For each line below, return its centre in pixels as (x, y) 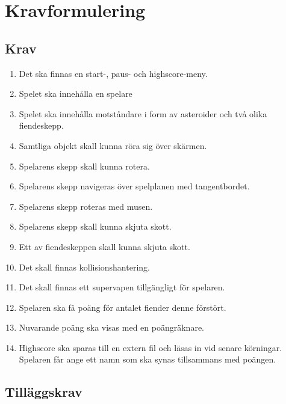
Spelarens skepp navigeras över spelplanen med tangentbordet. (134, 186)
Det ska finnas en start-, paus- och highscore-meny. (113, 73)
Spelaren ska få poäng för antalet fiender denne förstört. (123, 307)
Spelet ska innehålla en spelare (76, 93)
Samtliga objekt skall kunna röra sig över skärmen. (113, 145)
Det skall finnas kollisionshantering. (84, 267)
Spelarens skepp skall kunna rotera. (84, 166)
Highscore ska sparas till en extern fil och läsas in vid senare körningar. (151, 347)
